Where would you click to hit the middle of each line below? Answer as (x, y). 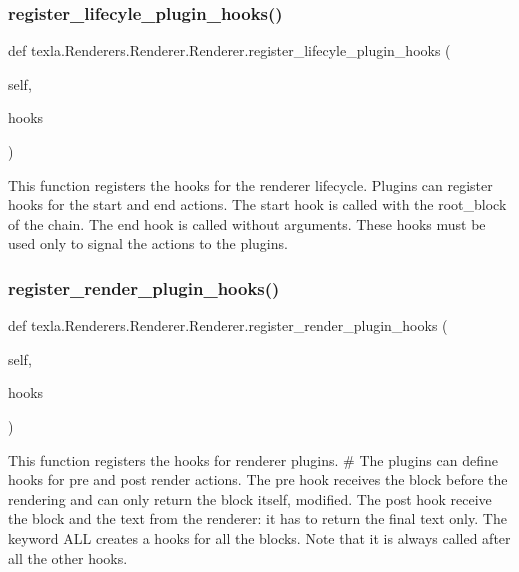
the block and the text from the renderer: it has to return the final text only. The (257, 518)
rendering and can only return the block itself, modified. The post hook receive (250, 498)
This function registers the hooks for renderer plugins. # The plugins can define (253, 459)
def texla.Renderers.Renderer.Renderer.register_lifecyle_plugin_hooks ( (229, 50)
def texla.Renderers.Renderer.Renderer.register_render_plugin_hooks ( (228, 325)
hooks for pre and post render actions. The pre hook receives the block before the (258, 479)
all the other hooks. (68, 557)
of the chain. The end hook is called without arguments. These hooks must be (247, 223)
